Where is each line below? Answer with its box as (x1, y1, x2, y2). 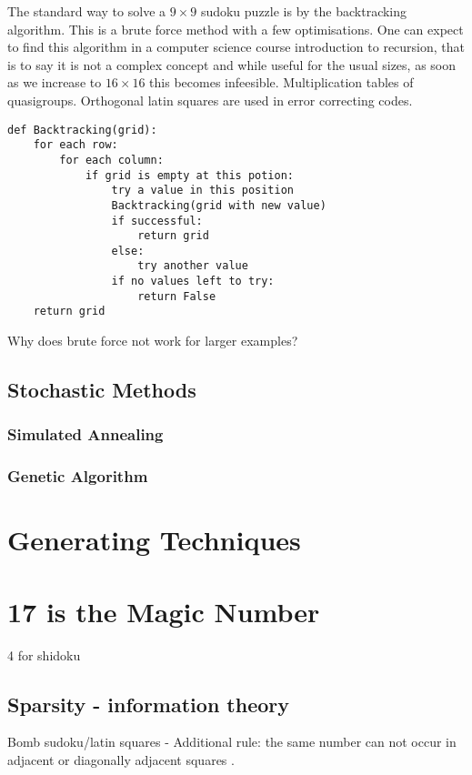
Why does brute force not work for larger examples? (7, 331, 298, 350)
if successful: (111, 214, 203, 227)
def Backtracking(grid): (7, 123, 157, 136)
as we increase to (7, 73, 102, 92)
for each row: (33, 138, 118, 152)
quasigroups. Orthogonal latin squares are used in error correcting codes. (7, 90, 413, 109)
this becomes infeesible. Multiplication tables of (149, 73, 414, 92)
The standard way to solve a (7, 2, 166, 20)
